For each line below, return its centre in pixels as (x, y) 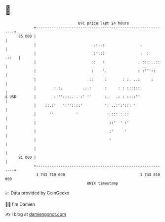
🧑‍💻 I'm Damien (20, 204)
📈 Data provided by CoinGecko (37, 193)
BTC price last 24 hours (104, 23)
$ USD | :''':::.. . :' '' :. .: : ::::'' (73, 97)
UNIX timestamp (103, 183)
